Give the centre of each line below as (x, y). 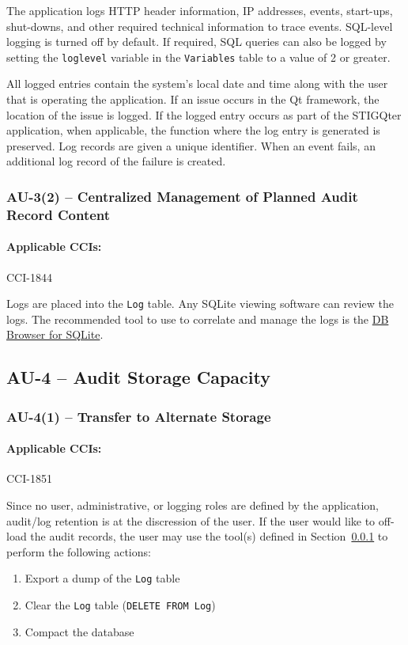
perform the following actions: (79, 551)
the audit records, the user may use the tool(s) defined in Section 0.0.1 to (209, 536)
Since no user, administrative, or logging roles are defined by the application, (193, 505)
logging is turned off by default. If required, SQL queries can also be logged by (196, 42)
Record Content (59, 214)
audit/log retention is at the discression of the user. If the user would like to (191, 520)
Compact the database (79, 631)
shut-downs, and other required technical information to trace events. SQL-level (200, 26)
